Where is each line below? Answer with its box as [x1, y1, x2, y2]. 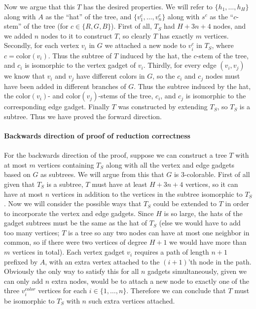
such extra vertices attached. [88, 295, 175, 306]
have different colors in [76, 71, 145, 81]
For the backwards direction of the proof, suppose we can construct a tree [4, 150, 227, 160]
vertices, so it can [185, 178, 238, 189]
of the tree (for [24, 21, 69, 31]
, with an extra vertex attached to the [45, 256, 160, 266]
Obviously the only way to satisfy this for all [4, 266, 139, 276]
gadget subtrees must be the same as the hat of [4, 218, 147, 228]
